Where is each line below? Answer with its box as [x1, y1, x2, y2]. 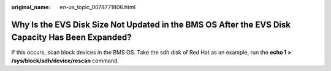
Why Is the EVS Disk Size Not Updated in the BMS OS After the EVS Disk [11, 19, 291, 30]
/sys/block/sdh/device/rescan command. [11, 57, 120, 64]
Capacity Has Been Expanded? [11, 32, 132, 43]
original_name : [11, 4, 51, 10]
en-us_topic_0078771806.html [59, 4, 136, 10]
